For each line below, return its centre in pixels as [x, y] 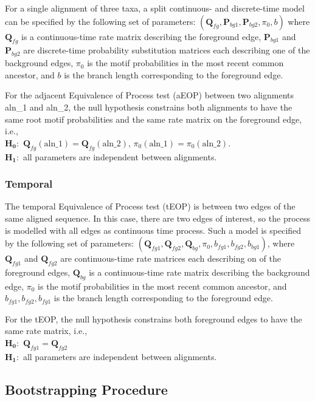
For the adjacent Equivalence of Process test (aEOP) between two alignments [149, 95]
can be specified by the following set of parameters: [100, 21]
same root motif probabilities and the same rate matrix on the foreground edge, [154, 119]
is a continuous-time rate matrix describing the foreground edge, [141, 36]
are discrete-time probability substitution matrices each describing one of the [167, 50]
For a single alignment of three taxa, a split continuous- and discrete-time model [155, 8]
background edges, [39, 63]
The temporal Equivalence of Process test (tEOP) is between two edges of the [150, 206]
